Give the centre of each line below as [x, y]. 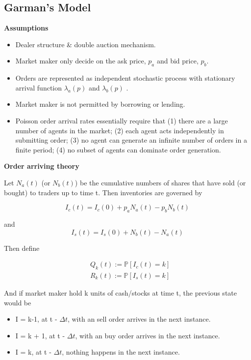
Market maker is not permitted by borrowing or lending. [100, 104]
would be [18, 302]
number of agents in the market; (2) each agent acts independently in [120, 130]
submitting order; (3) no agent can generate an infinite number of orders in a [131, 140]
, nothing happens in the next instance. [121, 352]
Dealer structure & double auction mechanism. [86, 44]
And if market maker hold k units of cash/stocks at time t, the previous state [120, 292]
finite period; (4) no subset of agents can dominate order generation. [118, 149]
